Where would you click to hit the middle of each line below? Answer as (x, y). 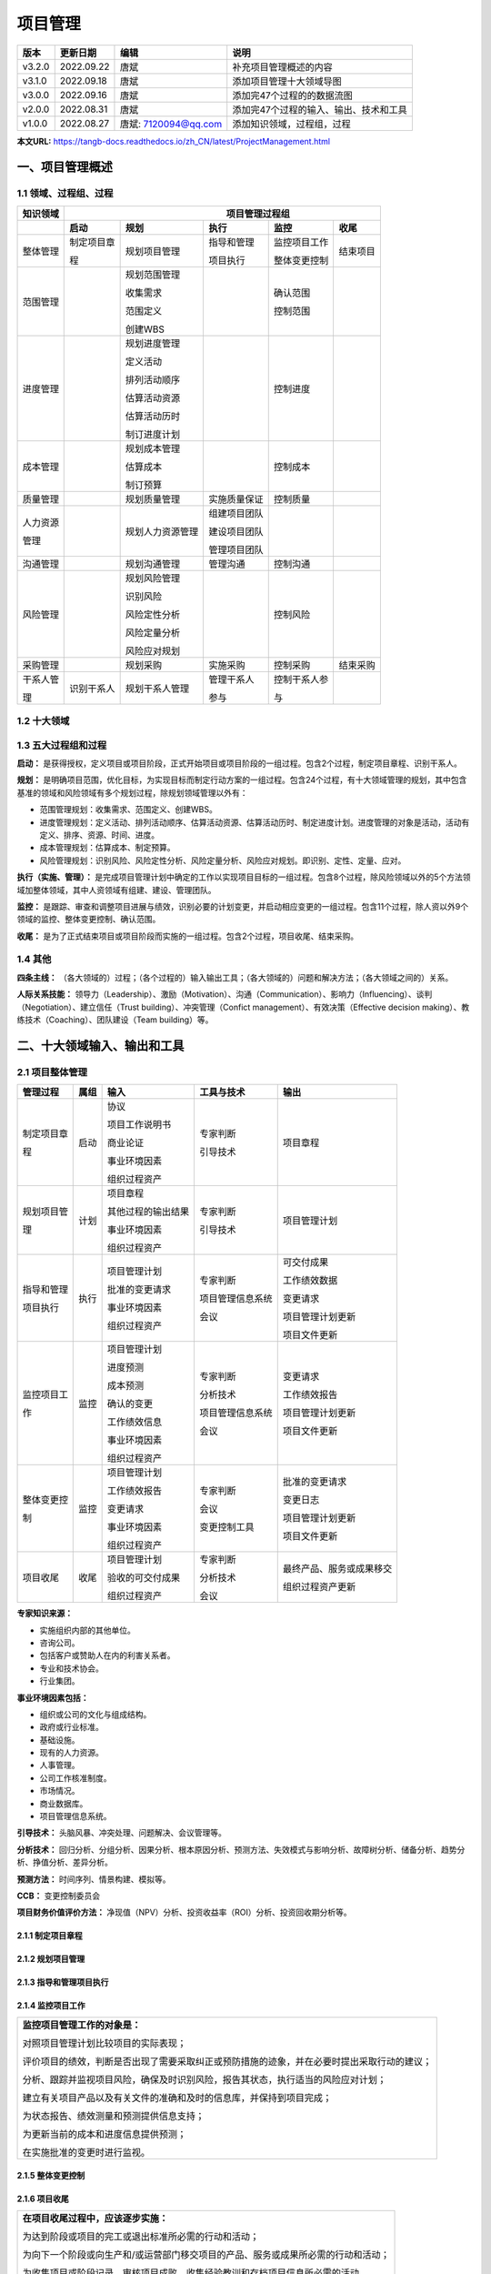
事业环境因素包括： (53, 1697)
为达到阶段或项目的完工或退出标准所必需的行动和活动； (140, 2236)
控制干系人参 (301, 679)
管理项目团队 (236, 549)
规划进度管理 (153, 343)
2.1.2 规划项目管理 (51, 1959)
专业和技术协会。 (71, 1668)
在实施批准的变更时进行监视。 (86, 2152)
